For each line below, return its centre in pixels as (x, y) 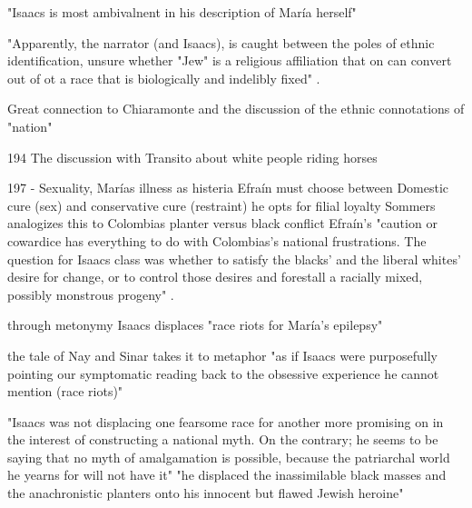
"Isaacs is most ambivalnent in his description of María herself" (182, 12)
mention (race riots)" (65, 391)
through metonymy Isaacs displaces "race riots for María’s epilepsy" (195, 325)
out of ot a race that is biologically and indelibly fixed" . (164, 78)
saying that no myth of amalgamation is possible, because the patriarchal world (229, 457)
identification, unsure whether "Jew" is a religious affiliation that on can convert (230, 60)
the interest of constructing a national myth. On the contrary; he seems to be (223, 439)
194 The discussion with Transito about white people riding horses (192, 157)
